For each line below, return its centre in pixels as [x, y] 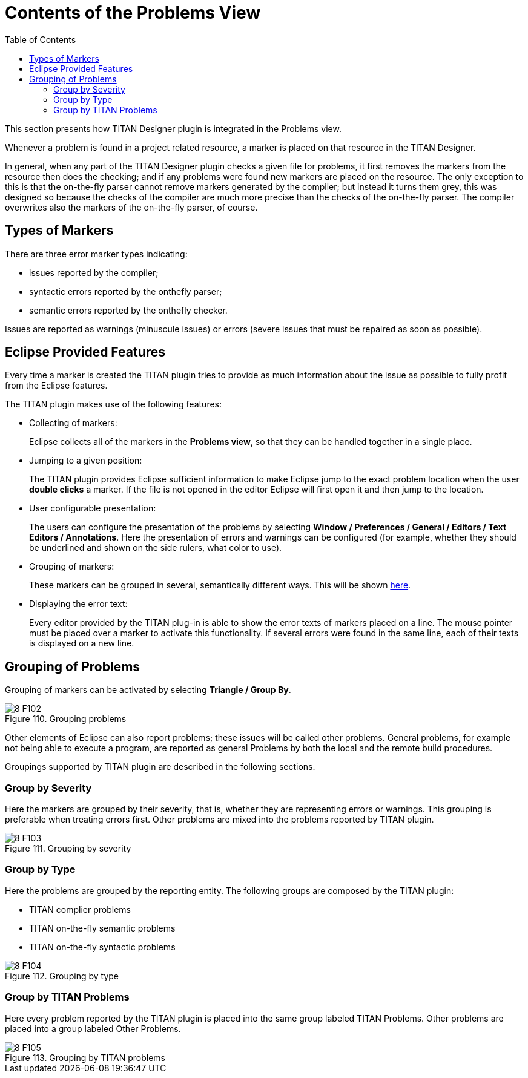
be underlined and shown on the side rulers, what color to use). [156, 548]
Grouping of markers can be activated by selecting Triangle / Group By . [148, 690]
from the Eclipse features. [56, 386]
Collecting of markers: [73, 423]
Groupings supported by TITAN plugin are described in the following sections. [160, 767]
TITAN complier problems [80, 909]
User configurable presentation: [93, 508]
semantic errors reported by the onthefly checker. [128, 310]
